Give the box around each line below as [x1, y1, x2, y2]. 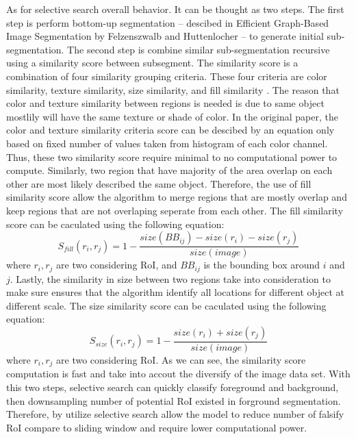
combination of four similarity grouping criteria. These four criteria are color [6, 68, 327, 83]
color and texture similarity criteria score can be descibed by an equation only [6, 123, 335, 137]
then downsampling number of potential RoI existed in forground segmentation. [6, 393, 341, 407]
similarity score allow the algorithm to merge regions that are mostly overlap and [6, 190, 347, 204]
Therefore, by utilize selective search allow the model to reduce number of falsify [6, 407, 344, 421]
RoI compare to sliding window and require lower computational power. [6, 420, 307, 434]
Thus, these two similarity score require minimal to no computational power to [6, 149, 338, 164]
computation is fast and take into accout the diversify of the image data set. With [6, 366, 351, 381]
